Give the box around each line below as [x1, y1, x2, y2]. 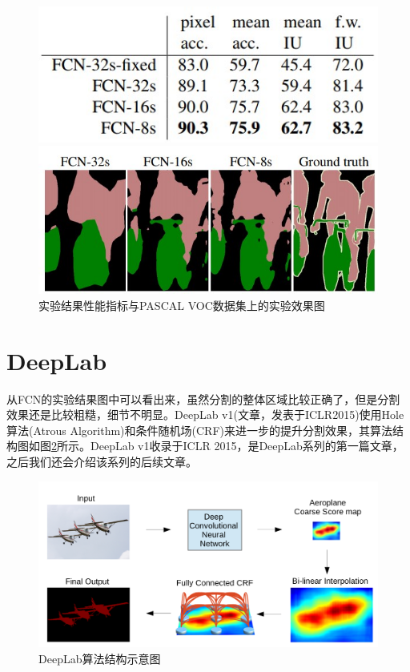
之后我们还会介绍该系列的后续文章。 [6, 453, 197, 469]
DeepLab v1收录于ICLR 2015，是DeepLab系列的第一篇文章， [90, 437, 404, 454]
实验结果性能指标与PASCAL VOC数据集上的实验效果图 [38, 296, 325, 313]
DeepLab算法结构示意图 [38, 650, 161, 666]
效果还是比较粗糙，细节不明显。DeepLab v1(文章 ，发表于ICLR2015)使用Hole [6, 406, 404, 423]
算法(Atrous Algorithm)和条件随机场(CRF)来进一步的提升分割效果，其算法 [6, 421, 393, 438]
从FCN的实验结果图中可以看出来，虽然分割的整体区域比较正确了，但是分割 [6, 390, 400, 407]
